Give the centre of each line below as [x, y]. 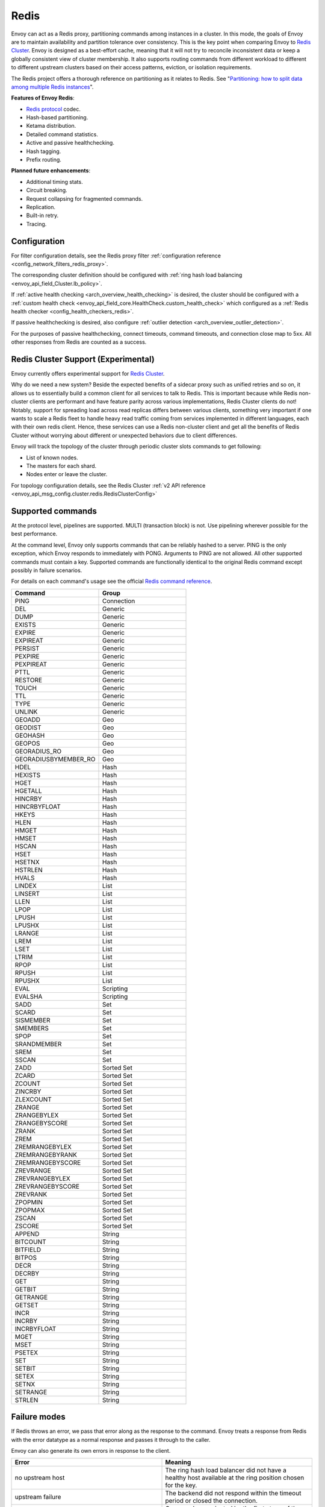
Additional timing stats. [55, 181]
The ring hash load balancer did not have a [226, 1470]
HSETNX [27, 862]
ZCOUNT [28, 1083]
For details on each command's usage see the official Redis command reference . [112, 581]
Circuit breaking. [47, 190]
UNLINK [26, 711]
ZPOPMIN [29, 1202]
